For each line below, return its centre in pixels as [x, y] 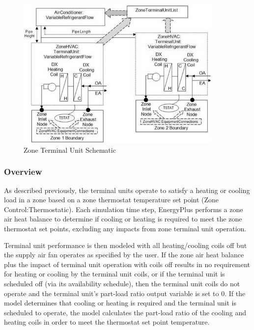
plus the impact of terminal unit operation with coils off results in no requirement [127, 264]
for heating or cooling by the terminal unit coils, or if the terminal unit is [114, 274]
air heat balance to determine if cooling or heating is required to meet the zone [123, 219]
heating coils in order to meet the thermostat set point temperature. [107, 322]
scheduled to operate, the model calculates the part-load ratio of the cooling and [125, 312]
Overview [23, 172]
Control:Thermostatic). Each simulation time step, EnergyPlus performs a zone [124, 209]
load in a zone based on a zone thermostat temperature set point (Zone [112, 200]
